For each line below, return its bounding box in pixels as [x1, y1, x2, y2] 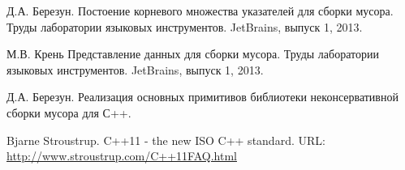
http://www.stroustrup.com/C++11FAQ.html [6, 147, 237, 164]
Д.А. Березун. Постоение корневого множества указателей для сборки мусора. [6, 2, 394, 19]
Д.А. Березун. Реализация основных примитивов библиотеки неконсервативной [6, 88, 399, 105]
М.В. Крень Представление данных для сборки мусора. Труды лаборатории [6, 45, 379, 62]
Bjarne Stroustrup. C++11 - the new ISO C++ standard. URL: [6, 131, 325, 148]
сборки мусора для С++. [6, 104, 131, 121]
